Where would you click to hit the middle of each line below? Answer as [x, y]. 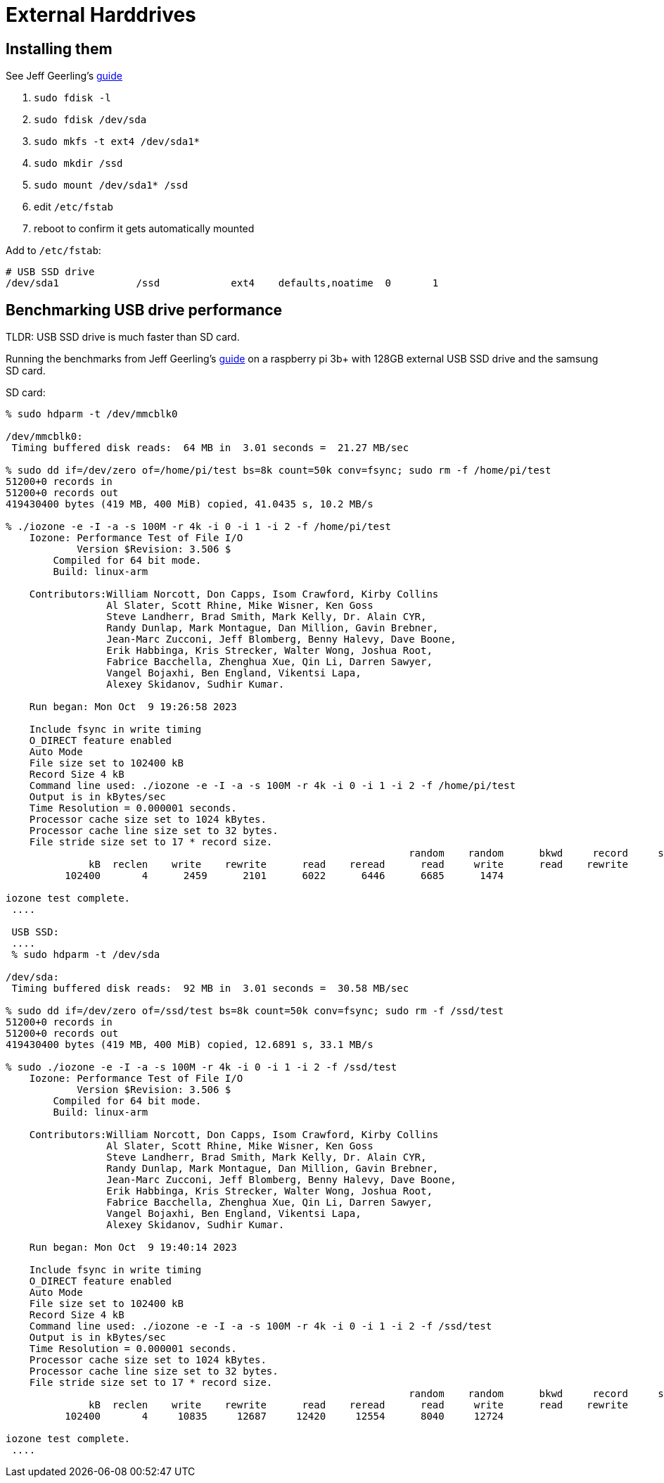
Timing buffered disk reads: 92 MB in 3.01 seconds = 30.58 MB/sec [210, 989]
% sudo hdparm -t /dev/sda [86, 955]
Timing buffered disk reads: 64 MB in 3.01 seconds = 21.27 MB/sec [210, 448]
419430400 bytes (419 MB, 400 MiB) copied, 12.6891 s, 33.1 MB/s [190, 1045]
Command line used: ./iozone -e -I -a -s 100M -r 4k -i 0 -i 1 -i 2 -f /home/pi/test [272, 786]
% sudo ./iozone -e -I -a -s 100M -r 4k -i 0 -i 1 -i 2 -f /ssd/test [202, 1067]
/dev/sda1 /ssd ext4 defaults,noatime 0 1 [222, 283]
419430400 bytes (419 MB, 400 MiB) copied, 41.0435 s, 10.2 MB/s [190, 504]
